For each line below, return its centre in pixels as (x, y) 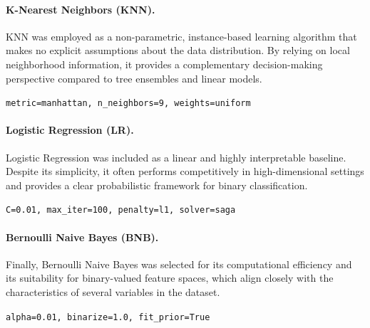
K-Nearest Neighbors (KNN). (81, 9)
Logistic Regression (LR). (70, 130)
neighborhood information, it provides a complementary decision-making (164, 64)
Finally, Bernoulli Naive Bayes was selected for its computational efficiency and (179, 264)
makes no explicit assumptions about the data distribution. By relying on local (178, 50)
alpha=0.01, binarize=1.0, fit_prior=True (108, 317)
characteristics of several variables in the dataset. (113, 292)
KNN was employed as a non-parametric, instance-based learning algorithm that (181, 36)
